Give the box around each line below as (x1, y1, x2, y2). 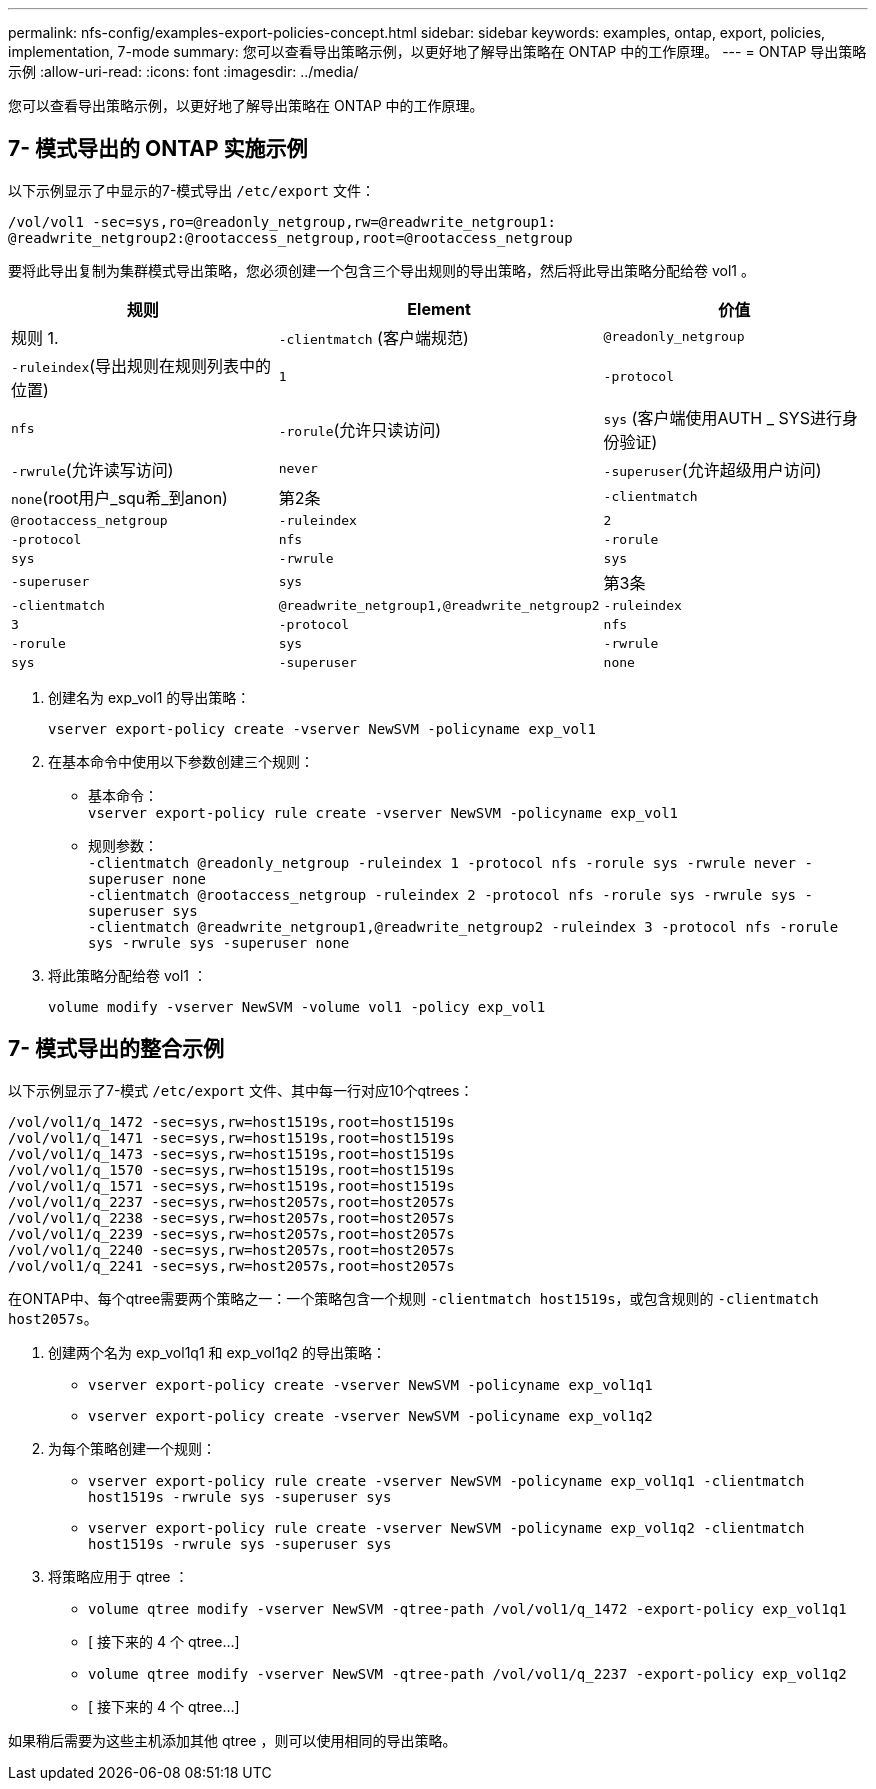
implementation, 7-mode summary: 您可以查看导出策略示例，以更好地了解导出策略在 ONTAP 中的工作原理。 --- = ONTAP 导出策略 (8, 43, 867, 60)
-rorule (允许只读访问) (278, 419, 442, 440)
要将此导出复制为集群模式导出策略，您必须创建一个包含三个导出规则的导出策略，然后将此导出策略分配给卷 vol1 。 (8, 261, 755, 279)
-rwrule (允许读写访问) (11, 459, 174, 480)
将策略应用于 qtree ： (48, 1567, 189, 1585)
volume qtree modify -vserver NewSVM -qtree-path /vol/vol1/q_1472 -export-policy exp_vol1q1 (88, 1600, 847, 1617)
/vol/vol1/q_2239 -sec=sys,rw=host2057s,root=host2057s (8, 1225, 455, 1242)
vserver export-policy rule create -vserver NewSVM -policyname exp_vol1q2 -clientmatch (88, 1519, 805, 1536)
